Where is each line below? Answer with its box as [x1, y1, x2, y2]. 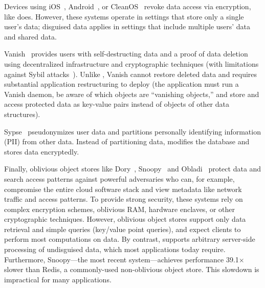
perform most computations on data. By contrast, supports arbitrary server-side [4, 234, 255, 244]
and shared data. [4, 31, 57, 42]
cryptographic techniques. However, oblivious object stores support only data [4, 214, 246, 224]
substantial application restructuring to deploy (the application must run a [4, 79, 239, 89]
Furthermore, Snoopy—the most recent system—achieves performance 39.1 [4, 254, 239, 264]
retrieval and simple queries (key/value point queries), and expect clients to [4, 223, 241, 234]
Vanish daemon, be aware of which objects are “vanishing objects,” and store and [4, 88, 259, 99]
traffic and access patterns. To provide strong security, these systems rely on [4, 194, 243, 204]
